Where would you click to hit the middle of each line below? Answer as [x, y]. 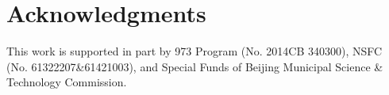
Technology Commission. [67, 82]
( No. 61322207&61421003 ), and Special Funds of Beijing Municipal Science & [195, 66]
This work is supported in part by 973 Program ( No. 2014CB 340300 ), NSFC [194, 51]
